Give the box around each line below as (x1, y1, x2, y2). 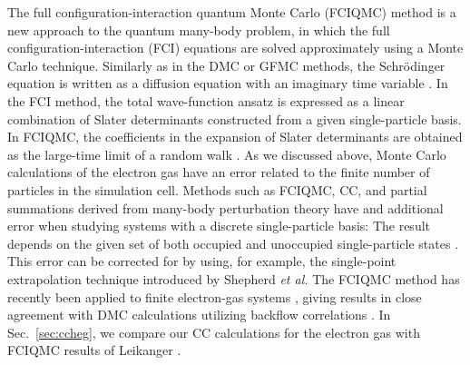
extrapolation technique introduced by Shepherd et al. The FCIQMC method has (7, 269, 460, 288)
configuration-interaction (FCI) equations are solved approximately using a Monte (7, 38, 464, 57)
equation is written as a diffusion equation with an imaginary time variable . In (7, 74, 448, 93)
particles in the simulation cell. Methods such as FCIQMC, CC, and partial (7, 180, 427, 199)
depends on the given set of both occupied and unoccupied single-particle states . (7, 233, 459, 252)
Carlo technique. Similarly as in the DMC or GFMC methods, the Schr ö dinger (7, 55, 446, 74)
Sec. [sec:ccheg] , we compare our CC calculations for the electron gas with (7, 322, 420, 341)
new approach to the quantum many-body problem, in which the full (7, 20, 390, 39)
